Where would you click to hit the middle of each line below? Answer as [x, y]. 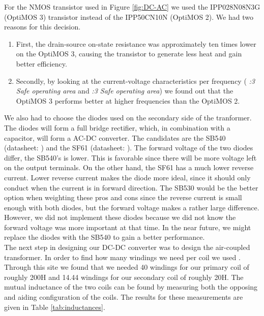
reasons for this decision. [42, 27]
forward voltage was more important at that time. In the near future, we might [128, 227]
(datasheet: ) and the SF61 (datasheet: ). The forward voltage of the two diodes [129, 148]
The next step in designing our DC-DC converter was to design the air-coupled [127, 247]
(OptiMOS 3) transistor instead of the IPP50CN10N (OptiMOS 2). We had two [129, 17]
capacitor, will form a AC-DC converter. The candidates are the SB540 [115, 137]
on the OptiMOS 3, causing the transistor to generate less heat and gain [129, 54]
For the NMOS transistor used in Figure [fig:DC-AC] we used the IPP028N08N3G [132, 7]
